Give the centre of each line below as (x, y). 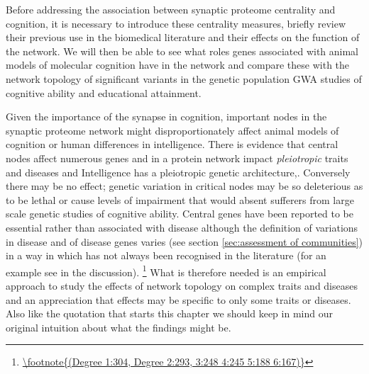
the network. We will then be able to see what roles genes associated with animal (182, 51)
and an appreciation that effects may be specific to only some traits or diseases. (178, 299)
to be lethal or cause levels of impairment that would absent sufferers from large (180, 199)
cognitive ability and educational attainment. (104, 92)
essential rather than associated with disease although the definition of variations (182, 227)
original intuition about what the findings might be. (119, 327)
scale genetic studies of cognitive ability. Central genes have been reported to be (180, 214)
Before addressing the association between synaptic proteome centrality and (171, 9)
